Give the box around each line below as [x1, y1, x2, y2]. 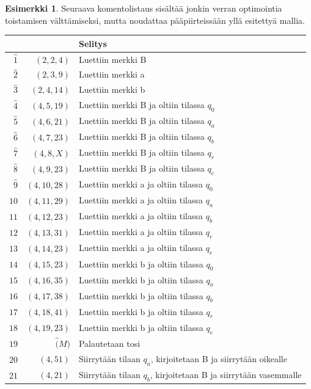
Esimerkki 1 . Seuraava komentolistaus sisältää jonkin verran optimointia [5, 2, 282, 14]
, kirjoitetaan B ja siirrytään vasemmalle [150, 368, 302, 380]
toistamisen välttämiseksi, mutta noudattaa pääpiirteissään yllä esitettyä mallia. [5, 13, 305, 26]
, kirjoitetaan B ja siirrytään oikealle [150, 352, 287, 365]
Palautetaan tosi [78, 336, 141, 349]
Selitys [78, 37, 107, 49]
